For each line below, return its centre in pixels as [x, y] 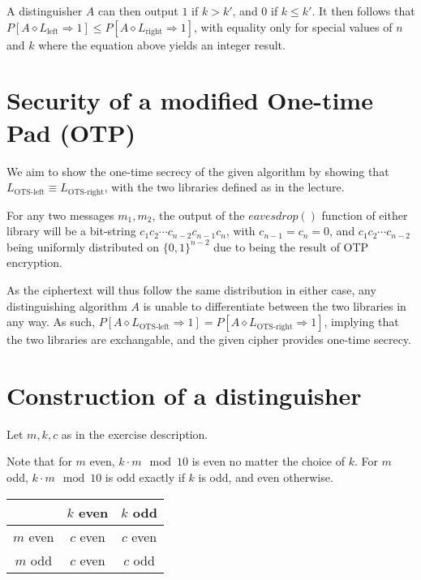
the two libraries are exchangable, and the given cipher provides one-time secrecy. [209, 339]
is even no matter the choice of [268, 461]
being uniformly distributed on [83, 246]
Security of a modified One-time [190, 100]
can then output [138, 11]
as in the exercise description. [135, 434]
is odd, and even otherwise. [266, 477]
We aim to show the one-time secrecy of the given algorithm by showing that [198, 171]
